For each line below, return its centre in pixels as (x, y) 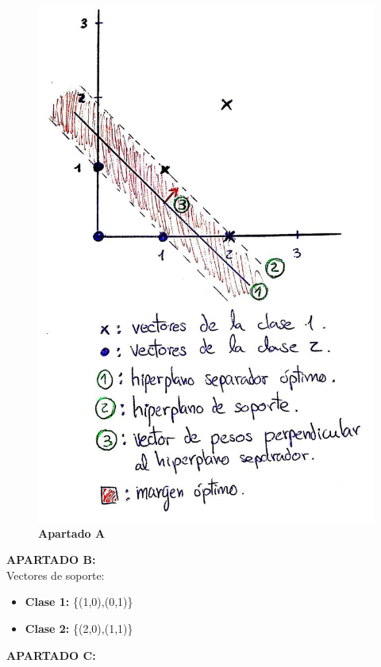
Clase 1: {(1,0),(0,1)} (79, 602)
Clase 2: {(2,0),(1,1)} (79, 628)
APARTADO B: (51, 560)
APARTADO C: (51, 655)
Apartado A (72, 533)
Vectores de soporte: (56, 575)
